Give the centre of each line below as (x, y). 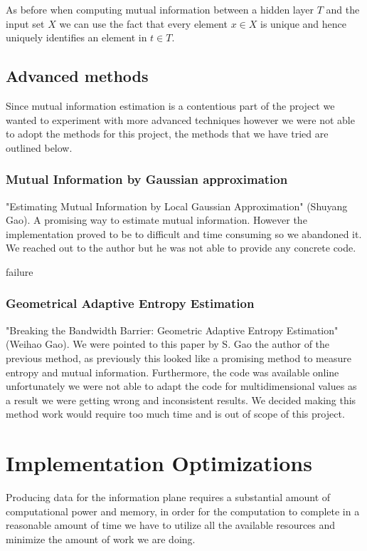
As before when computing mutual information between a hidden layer (160, 9)
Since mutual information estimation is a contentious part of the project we (170, 105)
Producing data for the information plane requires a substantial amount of (168, 497)
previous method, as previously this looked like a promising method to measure (179, 357)
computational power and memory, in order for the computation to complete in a (183, 511)
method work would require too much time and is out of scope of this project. (175, 414)
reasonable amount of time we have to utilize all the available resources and (171, 525)
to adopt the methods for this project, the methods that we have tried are (167, 134)
